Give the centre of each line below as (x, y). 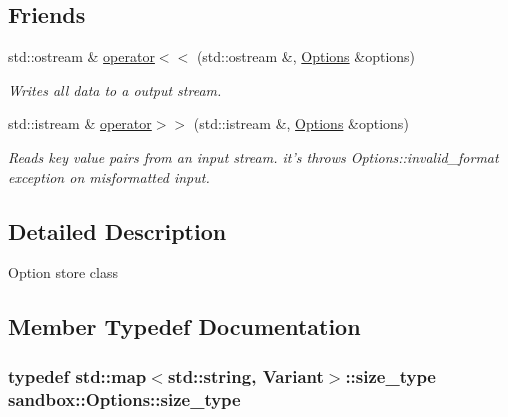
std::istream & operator (80, 123)
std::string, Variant (245, 375)
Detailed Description (117, 230)
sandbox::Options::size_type (124, 398)
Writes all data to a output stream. (115, 89)
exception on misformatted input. (109, 176)
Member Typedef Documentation (184, 326)
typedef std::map (77, 375)
